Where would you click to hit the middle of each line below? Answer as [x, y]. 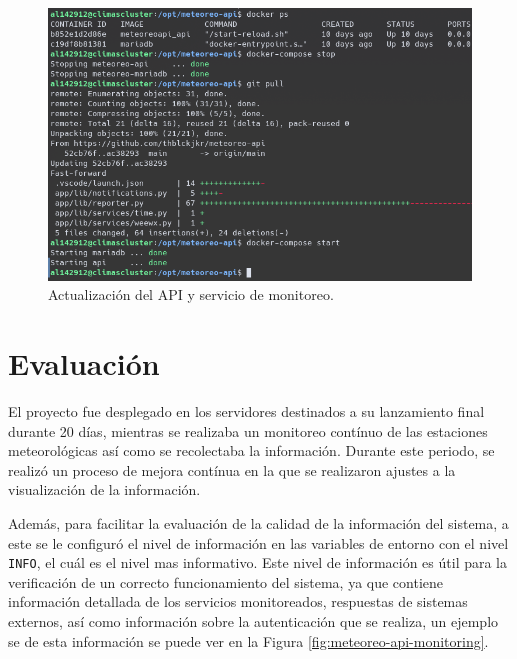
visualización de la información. [104, 489]
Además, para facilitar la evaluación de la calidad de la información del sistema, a [258, 523]
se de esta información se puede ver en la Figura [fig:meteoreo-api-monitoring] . [248, 640]
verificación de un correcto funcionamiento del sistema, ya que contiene [226, 581]
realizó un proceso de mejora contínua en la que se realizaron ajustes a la [232, 469]
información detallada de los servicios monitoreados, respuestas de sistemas [238, 601]
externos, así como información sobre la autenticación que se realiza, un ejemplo [253, 621]
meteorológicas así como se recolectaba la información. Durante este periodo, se [251, 450]
